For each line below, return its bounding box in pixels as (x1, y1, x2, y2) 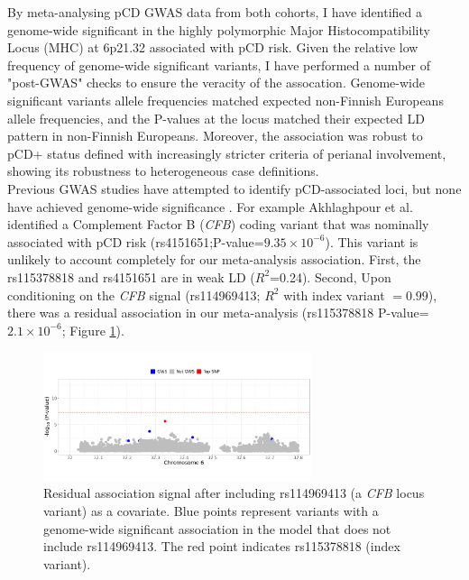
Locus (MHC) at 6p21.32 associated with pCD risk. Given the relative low (7, 38, 418, 57)
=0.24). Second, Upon (270, 267, 391, 286)
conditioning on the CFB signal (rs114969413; (7, 285, 261, 304)
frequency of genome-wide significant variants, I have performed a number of (7, 55, 430, 74)
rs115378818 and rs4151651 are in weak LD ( (7, 267, 255, 286)
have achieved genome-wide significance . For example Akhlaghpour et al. (7, 197, 413, 216)
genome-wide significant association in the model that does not (43, 519, 391, 538)
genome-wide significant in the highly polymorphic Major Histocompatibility (7, 20, 430, 39)
